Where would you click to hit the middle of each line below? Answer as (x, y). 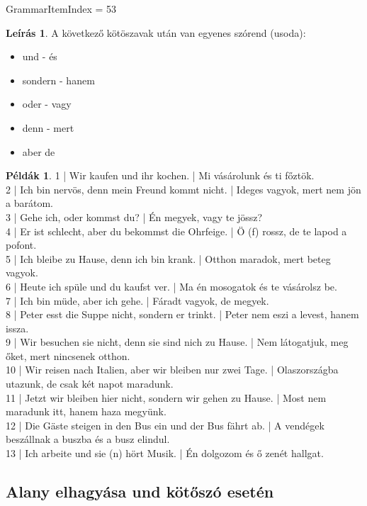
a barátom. (29, 203)
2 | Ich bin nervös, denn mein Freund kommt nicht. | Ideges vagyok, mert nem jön (183, 189)
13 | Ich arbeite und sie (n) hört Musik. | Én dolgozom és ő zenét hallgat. (165, 453)
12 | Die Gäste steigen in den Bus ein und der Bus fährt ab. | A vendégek (165, 425)
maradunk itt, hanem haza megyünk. (86, 411)
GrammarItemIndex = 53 (61, 9)
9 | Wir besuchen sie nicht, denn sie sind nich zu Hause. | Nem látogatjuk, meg (177, 342)
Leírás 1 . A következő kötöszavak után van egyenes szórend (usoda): (156, 32)
